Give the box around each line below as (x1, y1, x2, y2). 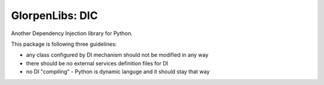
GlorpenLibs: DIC (11, 9, 98, 22)
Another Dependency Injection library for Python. (11, 30, 133, 37)
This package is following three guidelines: (11, 40, 117, 48)
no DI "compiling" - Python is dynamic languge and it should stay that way (26, 68, 210, 75)
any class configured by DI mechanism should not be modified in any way (26, 51, 209, 59)
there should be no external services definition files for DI (26, 59, 169, 67)
